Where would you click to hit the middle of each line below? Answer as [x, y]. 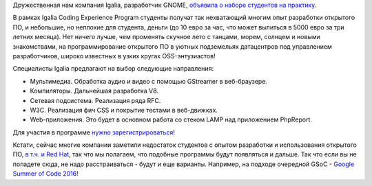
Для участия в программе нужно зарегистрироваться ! [94, 132]
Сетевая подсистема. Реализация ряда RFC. [95, 100]
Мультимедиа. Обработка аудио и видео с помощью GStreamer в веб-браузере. [149, 81]
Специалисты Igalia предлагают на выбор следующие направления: [113, 69]
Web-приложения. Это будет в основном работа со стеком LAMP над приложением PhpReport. [171, 119]
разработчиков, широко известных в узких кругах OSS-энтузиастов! [114, 56]
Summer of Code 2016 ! [45, 174]
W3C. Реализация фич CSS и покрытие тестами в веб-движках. [124, 110]
